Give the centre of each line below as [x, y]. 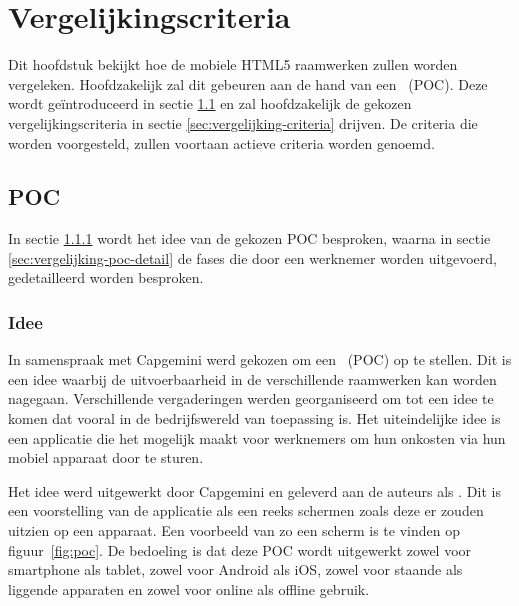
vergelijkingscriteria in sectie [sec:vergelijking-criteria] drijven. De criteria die [243, 122]
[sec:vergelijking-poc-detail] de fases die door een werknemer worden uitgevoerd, [252, 257]
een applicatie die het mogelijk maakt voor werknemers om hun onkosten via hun [257, 437]
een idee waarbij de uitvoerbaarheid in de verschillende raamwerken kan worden [252, 378]
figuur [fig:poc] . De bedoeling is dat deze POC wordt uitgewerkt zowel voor [240, 549]
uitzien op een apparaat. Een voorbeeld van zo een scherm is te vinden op [234, 530]
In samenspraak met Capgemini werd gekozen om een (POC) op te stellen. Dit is [260, 359]
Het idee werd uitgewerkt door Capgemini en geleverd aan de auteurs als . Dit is [254, 490]
